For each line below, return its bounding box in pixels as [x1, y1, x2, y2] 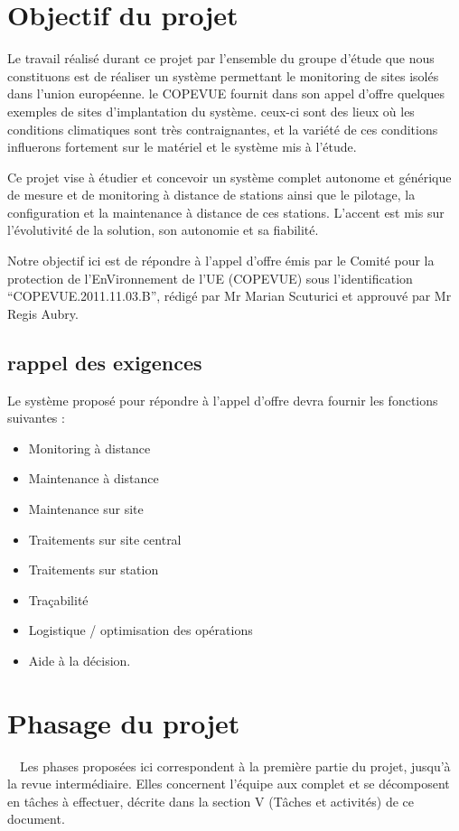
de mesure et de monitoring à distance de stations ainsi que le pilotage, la [7, 185, 416, 204]
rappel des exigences [7, 348, 202, 376]
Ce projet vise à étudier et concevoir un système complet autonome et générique [7, 167, 452, 186]
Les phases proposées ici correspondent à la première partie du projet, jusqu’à [19, 756, 451, 775]
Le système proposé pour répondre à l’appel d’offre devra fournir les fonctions [7, 390, 438, 409]
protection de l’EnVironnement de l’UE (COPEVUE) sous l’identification [7, 268, 413, 287]
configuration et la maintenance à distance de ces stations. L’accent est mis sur [7, 202, 445, 221]
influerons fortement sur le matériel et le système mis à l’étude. [7, 137, 357, 156]
